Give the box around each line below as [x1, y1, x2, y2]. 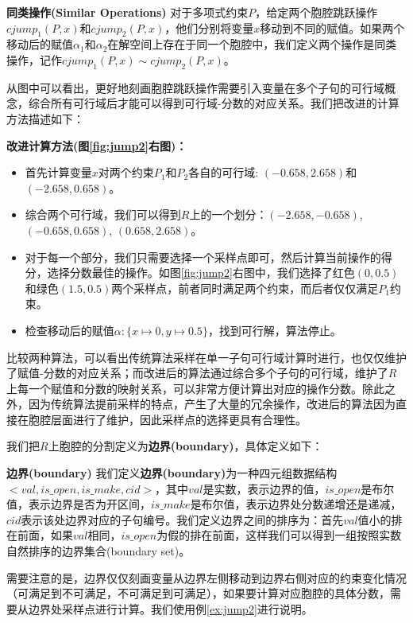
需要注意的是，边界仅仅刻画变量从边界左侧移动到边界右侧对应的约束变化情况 [6, 569, 407, 586]
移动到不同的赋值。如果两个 [260, 19, 405, 36]
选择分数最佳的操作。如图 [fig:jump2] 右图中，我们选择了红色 [47, 264, 355, 281]
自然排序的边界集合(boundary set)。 [6, 543, 191, 559]
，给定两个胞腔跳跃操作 [255, 4, 378, 20]
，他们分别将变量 [164, 19, 254, 36]
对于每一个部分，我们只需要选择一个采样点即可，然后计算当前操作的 [25, 248, 381, 265]
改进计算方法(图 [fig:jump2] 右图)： [6, 137, 187, 154]
